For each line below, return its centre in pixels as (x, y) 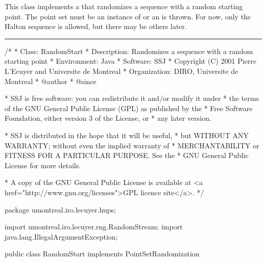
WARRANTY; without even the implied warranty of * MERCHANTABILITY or (132, 145)
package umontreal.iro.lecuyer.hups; (60, 209)
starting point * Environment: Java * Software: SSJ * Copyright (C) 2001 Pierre (131, 61)
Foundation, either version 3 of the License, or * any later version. (108, 118)
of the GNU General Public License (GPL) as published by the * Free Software (129, 108)
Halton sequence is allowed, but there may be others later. (96, 26)
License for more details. (43, 165)
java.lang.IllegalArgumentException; (61, 236)
